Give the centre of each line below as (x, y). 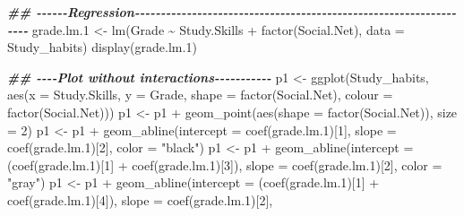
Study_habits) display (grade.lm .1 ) (102, 47)
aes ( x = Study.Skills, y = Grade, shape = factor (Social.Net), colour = (200, 95)
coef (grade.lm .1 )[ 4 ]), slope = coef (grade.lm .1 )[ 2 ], (140, 199)
